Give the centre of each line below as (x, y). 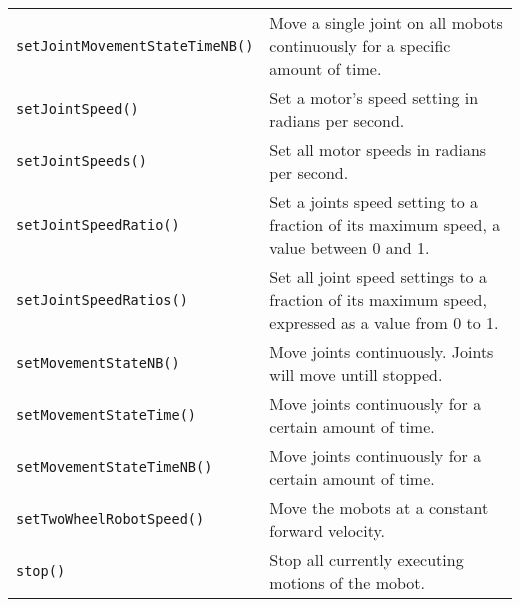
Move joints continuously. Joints (381, 351)
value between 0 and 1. (349, 247)
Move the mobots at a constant (379, 507)
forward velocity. (327, 530)
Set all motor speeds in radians (378, 149)
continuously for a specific (360, 45)
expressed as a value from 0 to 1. (384, 322)
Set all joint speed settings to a (378, 276)
